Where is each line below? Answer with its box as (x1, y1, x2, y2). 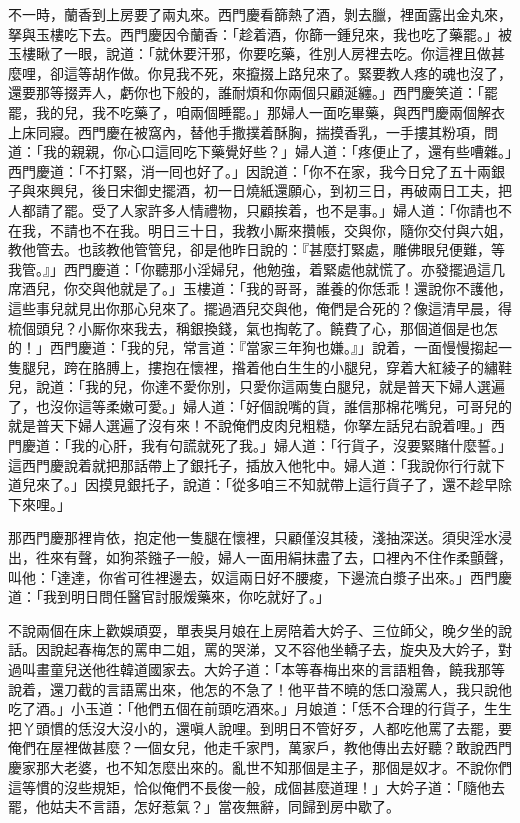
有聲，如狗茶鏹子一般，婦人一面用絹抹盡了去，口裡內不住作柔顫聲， (63, 547, 512, 568)
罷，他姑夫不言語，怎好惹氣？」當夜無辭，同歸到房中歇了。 (8, 796, 400, 817)
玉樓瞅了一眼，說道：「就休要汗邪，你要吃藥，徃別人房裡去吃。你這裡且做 (8, 43, 491, 64)
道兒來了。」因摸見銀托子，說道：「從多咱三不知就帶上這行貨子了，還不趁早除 (8, 474, 512, 495)
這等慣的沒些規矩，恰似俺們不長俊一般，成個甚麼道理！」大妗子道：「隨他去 (8, 776, 505, 797)
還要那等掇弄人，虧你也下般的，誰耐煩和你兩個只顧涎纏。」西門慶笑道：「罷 (8, 82, 498, 103)
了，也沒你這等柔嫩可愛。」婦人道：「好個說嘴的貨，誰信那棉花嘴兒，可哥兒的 (8, 395, 512, 416)
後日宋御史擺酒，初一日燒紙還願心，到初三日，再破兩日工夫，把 (91, 180, 512, 201)
